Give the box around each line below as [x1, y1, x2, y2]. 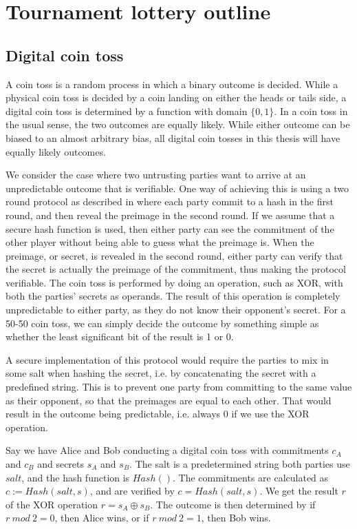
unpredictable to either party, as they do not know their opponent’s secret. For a [6, 302, 346, 317]
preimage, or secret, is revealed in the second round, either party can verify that [6, 248, 343, 262]
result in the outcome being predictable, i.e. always [6, 406, 221, 421]
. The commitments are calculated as [172, 470, 329, 484]
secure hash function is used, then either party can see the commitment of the [6, 221, 334, 236]
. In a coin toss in [274, 103, 348, 118]
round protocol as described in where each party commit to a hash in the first [6, 194, 334, 209]
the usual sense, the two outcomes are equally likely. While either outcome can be [6, 117, 350, 132]
